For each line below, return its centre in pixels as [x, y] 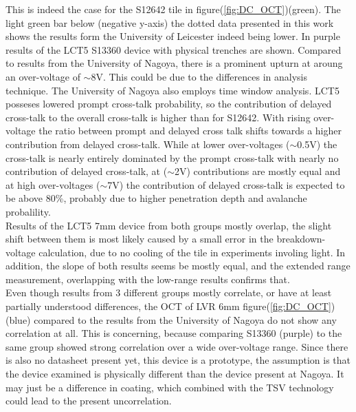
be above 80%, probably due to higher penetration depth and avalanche [156, 198]
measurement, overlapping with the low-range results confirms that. [148, 279]
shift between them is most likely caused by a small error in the [140, 239]
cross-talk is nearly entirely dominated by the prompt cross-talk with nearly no [172, 157]
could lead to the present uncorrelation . [89, 401]
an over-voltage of [43, 76]
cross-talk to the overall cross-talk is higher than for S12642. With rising [158, 117]
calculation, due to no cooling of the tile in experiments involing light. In [192, 252]
